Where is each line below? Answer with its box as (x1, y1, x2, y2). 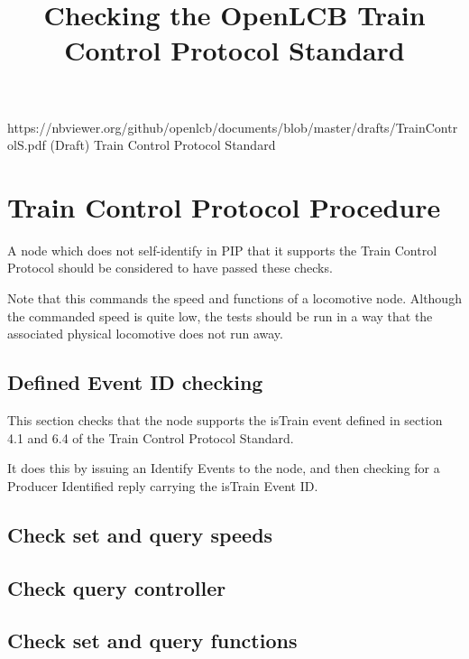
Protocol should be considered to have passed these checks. (7, 258, 333, 277)
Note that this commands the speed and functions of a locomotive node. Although (7, 289, 462, 308)
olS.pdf (7, 135, 46, 154)
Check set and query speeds (7, 520, 273, 548)
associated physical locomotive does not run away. (7, 324, 283, 343)
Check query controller (7, 573, 226, 601)
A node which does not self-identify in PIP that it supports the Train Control (7, 240, 437, 259)
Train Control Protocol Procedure (7, 188, 441, 225)
